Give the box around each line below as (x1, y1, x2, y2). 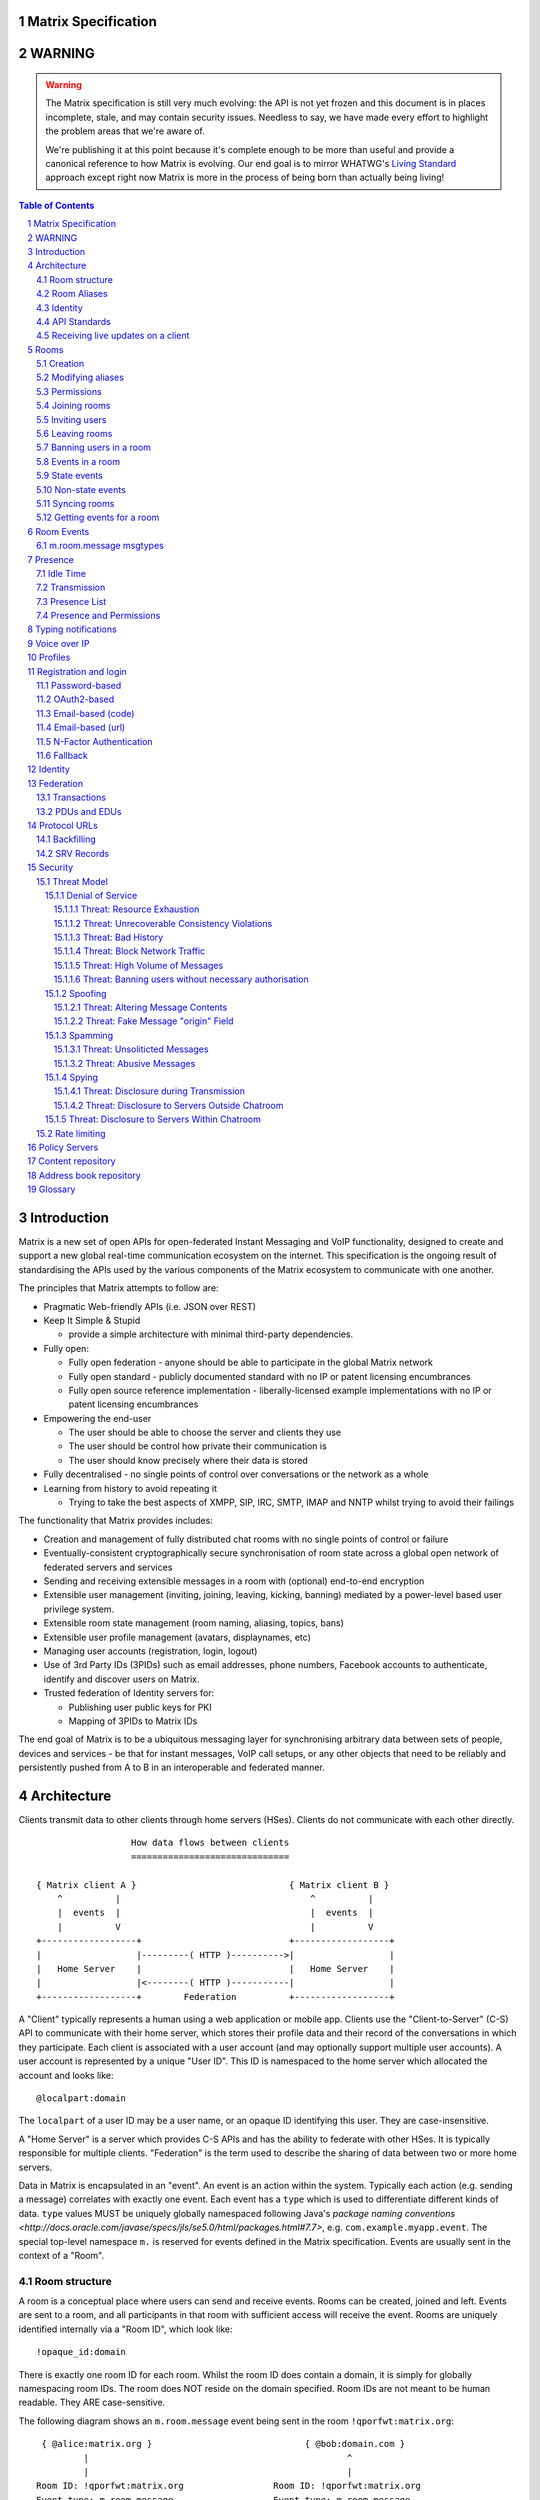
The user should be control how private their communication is (68, 1440, 327, 1452)
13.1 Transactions (36, 791, 107, 804)
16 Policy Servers (27, 1141, 99, 1153)
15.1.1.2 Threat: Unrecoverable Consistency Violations (53, 917, 273, 929)
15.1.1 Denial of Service (45, 889, 138, 901)
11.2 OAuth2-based (36, 693, 115, 705)
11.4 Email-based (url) (36, 721, 126, 734)
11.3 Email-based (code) (36, 707, 135, 719)
